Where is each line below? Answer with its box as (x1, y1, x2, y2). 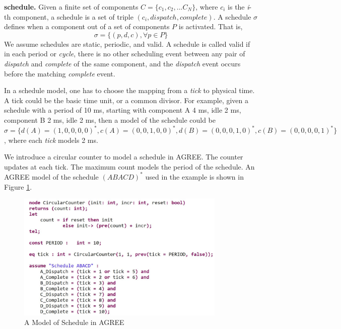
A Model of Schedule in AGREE (24, 317, 124, 327)
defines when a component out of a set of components (4, 21, 170, 32)
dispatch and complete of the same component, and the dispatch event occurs (4, 58, 241, 68)
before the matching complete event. (4, 68, 115, 78)
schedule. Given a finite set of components (4, 2, 139, 12)
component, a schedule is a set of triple (13, 11, 133, 22)
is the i (228, 2, 249, 12)
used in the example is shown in (145, 171, 244, 182)
